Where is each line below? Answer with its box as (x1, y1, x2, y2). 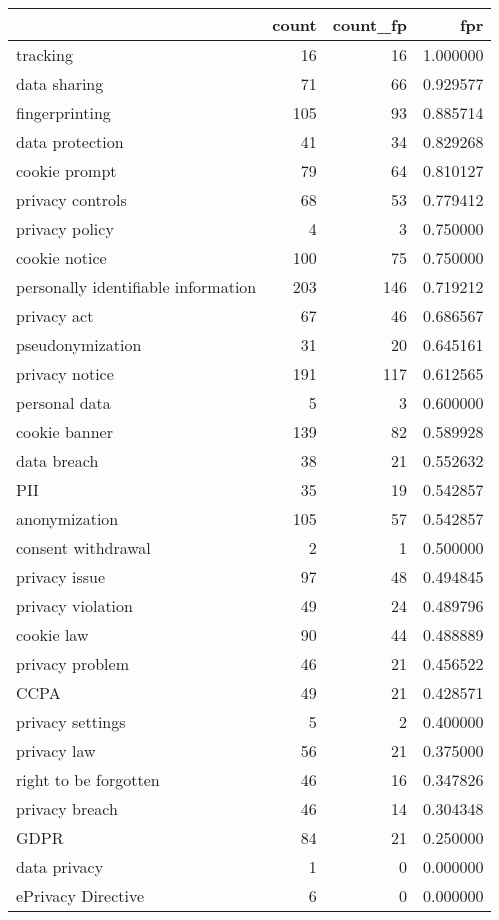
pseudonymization (16, 333, 142, 356)
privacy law (16, 739, 96, 762)
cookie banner (16, 420, 113, 443)
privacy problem (16, 652, 129, 675)
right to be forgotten (16, 768, 160, 791)
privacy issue (16, 565, 106, 588)
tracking (16, 43, 73, 66)
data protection (16, 130, 124, 153)
